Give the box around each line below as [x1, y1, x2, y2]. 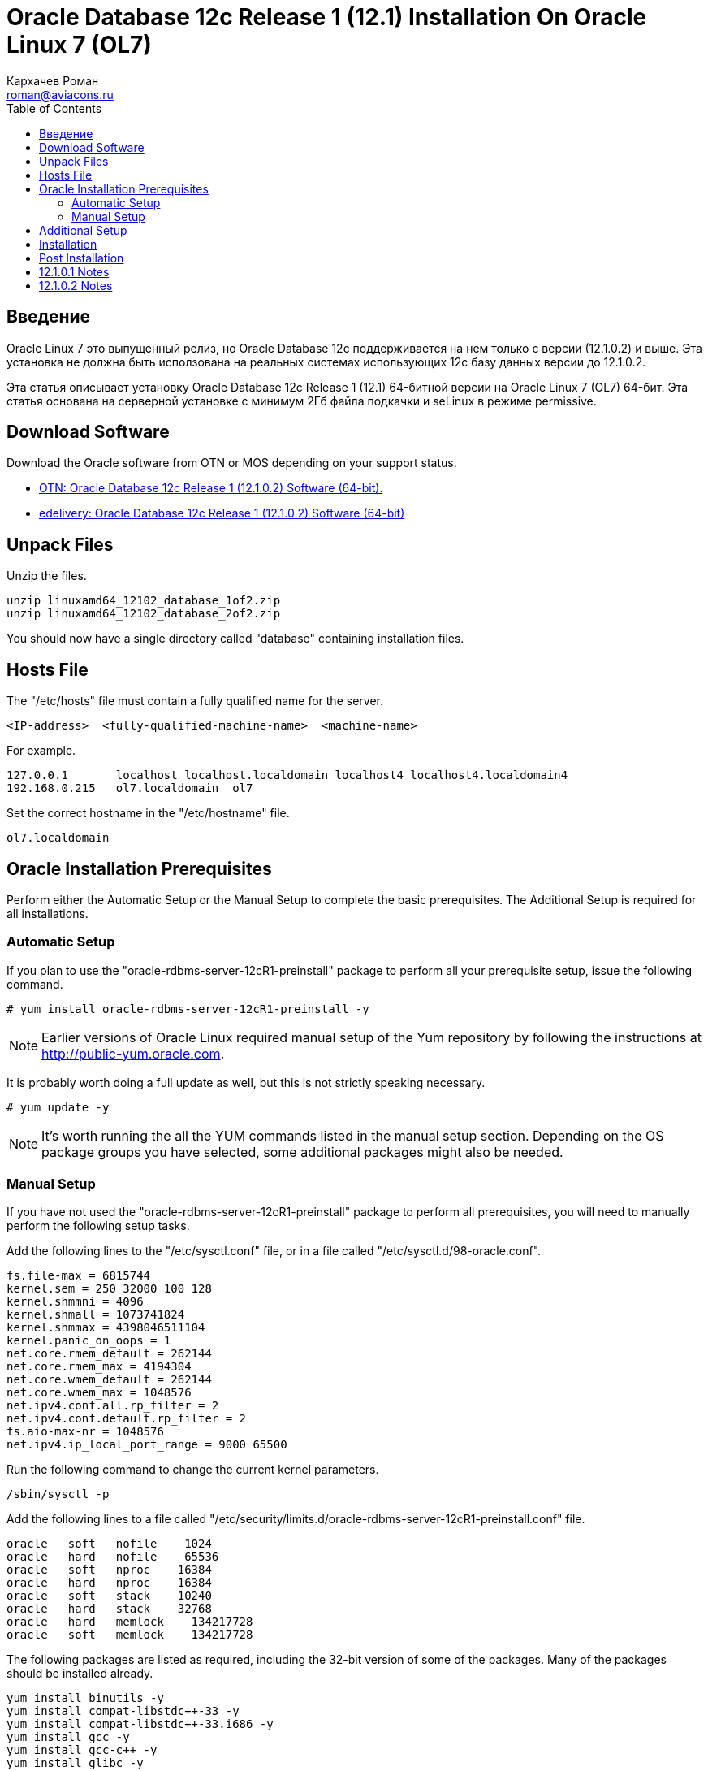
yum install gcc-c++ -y [6, 1743, 158, 1757]
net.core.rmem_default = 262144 [6, 1347, 212, 1361]
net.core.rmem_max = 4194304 [6, 1360, 192, 1374]
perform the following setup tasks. [6, 1219, 190, 1233]
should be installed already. [6, 1666, 153, 1681]
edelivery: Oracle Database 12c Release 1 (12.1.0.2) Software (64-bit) [39, 506, 405, 521]
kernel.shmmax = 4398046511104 [6, 1321, 205, 1335]
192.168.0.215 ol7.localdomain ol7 [6, 782, 253, 795]
